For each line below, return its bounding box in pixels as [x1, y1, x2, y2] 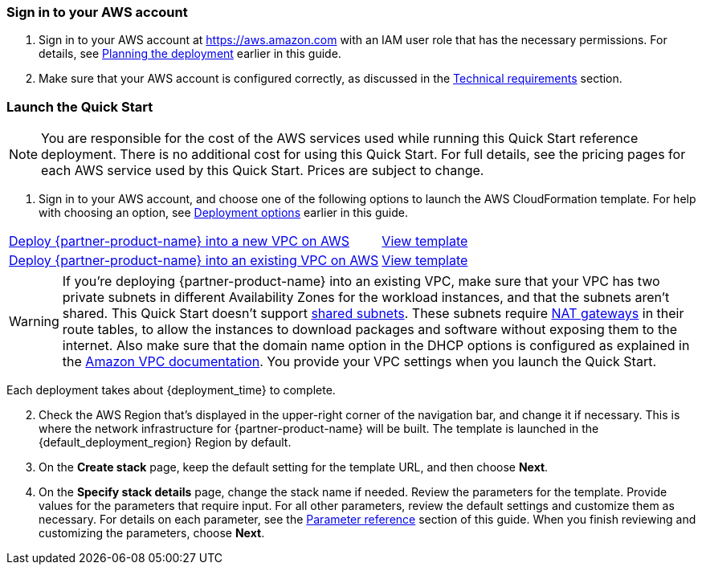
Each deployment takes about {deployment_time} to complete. [6, 383, 336, 398]
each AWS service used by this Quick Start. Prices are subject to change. [41, 162, 484, 179]
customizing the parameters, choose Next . [39, 526, 265, 540]
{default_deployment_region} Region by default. [39, 435, 292, 450]
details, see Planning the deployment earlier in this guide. [39, 47, 341, 61]
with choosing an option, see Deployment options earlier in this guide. [39, 206, 408, 220]
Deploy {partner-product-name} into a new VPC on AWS [9, 233, 350, 250]
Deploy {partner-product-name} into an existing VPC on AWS [9, 252, 379, 269]
